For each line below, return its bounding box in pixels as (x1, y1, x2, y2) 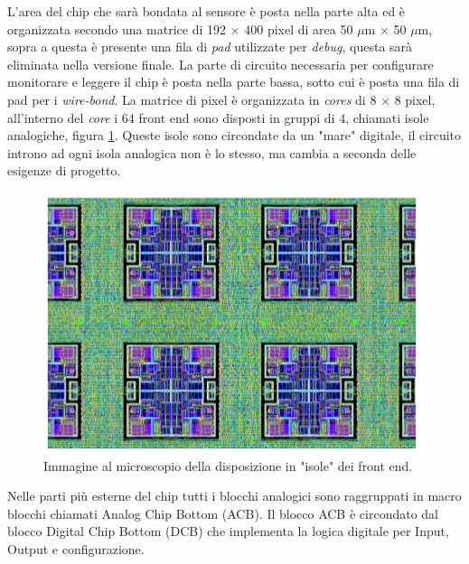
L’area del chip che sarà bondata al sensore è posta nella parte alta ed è (7, 2, 406, 20)
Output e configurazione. (7, 539, 145, 558)
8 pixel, (394, 89, 436, 108)
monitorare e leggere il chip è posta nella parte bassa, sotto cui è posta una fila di (7, 72, 460, 91)
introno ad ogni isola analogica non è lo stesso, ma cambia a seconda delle (7, 143, 417, 162)
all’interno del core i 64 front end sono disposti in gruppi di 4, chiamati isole (7, 108, 429, 127)
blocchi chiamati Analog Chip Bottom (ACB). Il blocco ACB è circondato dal (7, 503, 438, 522)
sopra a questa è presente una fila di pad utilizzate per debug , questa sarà (7, 37, 413, 56)
